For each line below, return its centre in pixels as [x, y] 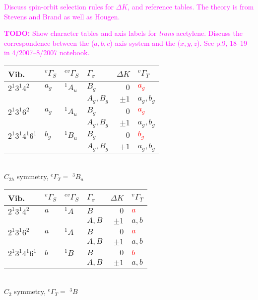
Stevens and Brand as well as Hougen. [62, 16]
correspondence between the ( [49, 43]
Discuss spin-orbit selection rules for [59, 6]
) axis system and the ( [145, 43]
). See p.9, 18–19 [222, 43]
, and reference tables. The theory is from [191, 6]
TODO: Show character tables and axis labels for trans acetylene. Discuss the [123, 33]
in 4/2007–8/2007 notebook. [47, 52]
